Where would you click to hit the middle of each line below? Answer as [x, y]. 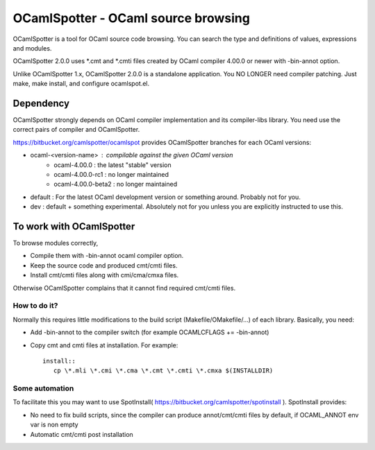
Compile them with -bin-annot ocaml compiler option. [107, 256]
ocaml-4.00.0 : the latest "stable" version [112, 165]
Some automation [43, 388]
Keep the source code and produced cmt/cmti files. [104, 265]
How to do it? [35, 306]
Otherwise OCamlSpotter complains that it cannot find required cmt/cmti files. [124, 288]
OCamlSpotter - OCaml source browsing [131, 18]
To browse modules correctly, [56, 243]
